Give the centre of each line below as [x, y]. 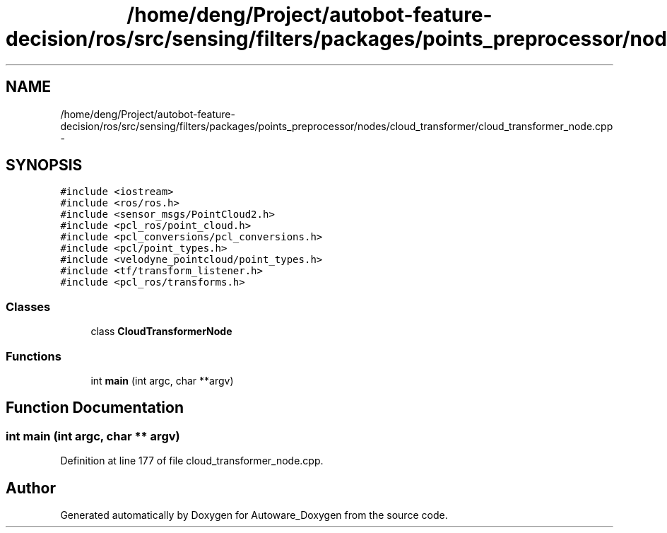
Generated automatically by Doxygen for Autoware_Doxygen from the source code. [254, 515]
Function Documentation [95, 408]
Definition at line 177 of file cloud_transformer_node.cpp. [192, 461]
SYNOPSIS [44, 165]
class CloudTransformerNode [161, 332]
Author [31, 488]
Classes [28, 306]
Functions [34, 356]
